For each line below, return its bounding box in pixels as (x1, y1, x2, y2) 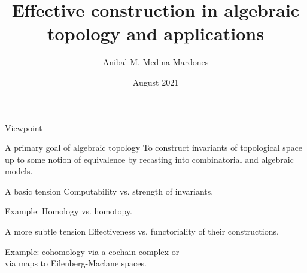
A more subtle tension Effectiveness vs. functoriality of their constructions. (5, 225, 279, 238)
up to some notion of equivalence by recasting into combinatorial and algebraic (5, 153, 294, 165)
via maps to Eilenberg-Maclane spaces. (5, 257, 147, 269)
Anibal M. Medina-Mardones (102, 56, 209, 68)
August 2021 (132, 75, 179, 88)
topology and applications (47, 21, 264, 45)
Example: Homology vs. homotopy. (5, 205, 133, 217)
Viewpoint (5, 121, 42, 134)
